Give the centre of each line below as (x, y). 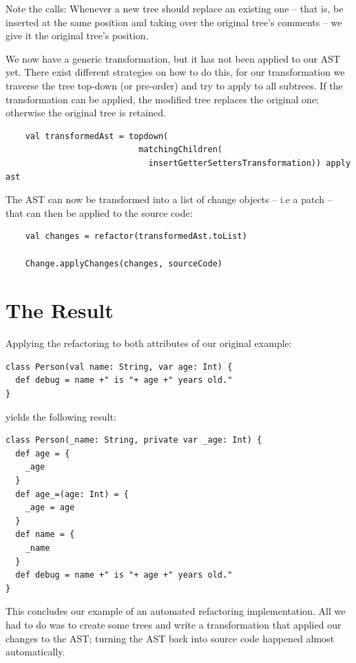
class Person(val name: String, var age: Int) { (119, 367)
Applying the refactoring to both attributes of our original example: (149, 343)
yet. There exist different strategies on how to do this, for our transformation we (175, 72)
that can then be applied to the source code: (99, 212)
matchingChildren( (180, 150)
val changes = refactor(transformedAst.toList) (136, 236)
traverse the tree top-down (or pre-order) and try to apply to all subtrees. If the (174, 85)
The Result (60, 310)
